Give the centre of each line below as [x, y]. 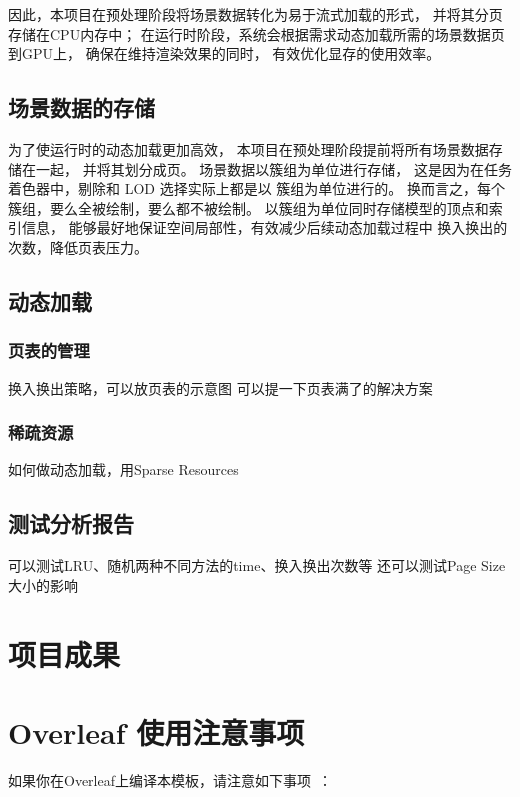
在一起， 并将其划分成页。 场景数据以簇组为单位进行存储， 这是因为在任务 [266, 168]
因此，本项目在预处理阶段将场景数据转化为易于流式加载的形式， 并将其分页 [255, 14]
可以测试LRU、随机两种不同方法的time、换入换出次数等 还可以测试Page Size [257, 565]
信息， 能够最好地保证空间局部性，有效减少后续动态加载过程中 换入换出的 [264, 227]
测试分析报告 [71, 523]
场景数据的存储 [81, 107]
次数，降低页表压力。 [78, 246]
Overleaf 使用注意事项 [156, 731]
